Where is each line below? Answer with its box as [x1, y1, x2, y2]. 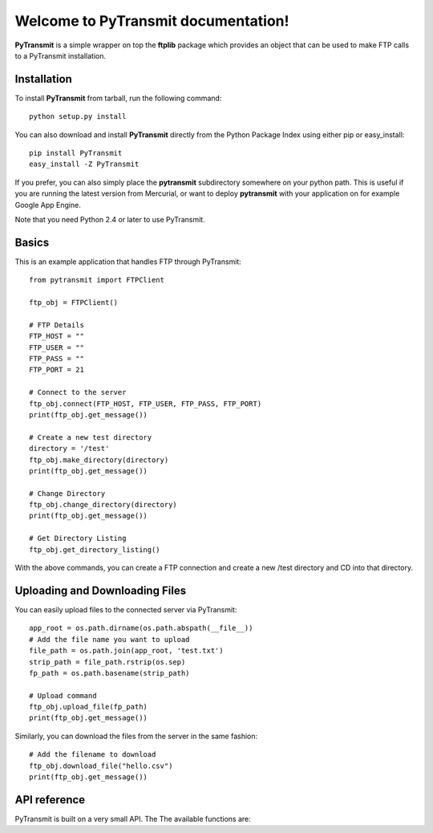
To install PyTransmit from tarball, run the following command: [14, 93, 222, 103]
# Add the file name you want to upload [29, 635, 190, 644]
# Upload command [29, 691, 97, 700]
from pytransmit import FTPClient [29, 275, 164, 285]
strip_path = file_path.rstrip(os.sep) [29, 657, 186, 666]
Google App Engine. [14, 200, 82, 209]
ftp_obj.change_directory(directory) [29, 500, 178, 510]
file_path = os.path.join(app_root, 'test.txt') [29, 646, 224, 656]
